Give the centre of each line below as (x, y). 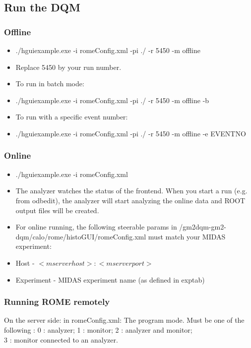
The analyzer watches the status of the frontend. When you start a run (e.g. (131, 191)
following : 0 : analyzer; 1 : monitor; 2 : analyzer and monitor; (98, 329)
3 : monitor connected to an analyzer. (61, 339)
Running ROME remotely (57, 302)
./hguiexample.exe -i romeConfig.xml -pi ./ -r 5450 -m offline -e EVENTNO (131, 133)
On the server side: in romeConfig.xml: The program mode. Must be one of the (124, 320)
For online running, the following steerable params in (96, 227)
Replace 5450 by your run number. (68, 67)
